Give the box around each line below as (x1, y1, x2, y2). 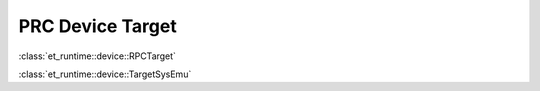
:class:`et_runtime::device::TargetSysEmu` (18, 68, 192, 80)
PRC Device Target (18, 15, 177, 37)
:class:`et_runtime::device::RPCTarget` (18, 50, 177, 62)
